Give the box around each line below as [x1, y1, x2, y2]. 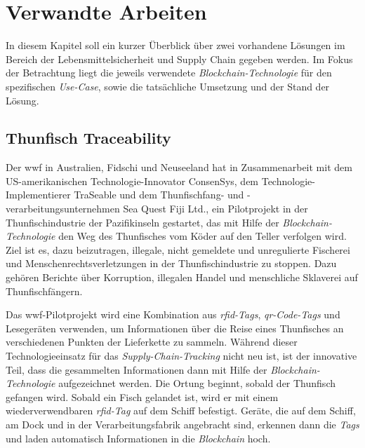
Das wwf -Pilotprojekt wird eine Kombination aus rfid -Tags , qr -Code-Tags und [6, 307, 340, 322]
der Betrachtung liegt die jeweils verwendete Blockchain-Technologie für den [6, 65, 332, 80]
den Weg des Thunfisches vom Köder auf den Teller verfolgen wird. [58, 229, 347, 243]
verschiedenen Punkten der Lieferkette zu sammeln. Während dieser [6, 334, 298, 349]
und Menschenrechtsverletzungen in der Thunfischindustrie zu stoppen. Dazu [6, 256, 337, 271]
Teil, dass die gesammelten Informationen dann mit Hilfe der [6, 362, 267, 376]
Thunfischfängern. [6, 283, 83, 298]
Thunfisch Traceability [6, 127, 171, 149]
